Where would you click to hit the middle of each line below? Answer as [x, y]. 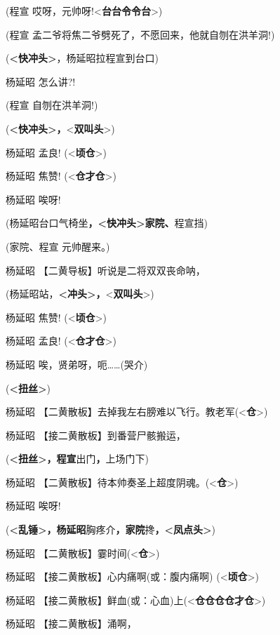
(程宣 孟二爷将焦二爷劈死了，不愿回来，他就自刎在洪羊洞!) [140, 34]
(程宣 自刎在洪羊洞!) [52, 105]
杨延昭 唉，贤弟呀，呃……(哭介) [77, 364]
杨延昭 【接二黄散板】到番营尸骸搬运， [96, 435]
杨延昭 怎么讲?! [41, 81]
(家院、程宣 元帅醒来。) [58, 246]
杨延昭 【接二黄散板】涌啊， [71, 623]
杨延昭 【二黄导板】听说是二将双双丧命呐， [106, 270]
